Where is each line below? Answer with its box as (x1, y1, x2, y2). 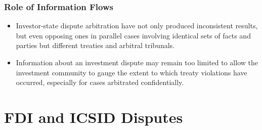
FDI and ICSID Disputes (4, 106, 183, 127)
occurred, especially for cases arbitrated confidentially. (16, 77, 184, 88)
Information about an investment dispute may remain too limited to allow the (16, 57, 258, 67)
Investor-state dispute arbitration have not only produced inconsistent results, (16, 20, 258, 31)
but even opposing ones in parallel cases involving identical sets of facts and (16, 30, 251, 40)
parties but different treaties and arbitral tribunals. (16, 40, 174, 51)
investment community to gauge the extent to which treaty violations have (16, 67, 247, 77)
